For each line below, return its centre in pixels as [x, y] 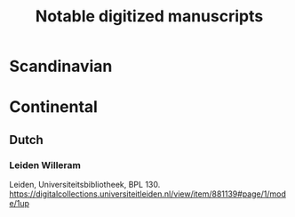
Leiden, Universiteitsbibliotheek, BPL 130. [85, 185]
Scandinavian [61, 66]
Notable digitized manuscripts [149, 16]
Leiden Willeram [45, 165]
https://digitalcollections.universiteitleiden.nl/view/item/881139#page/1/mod [147, 194]
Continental [53, 107]
